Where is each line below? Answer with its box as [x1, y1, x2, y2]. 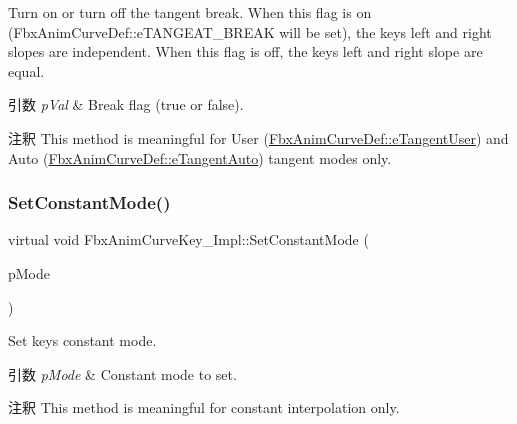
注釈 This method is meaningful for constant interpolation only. [8, 397, 400, 418]
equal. [8, 60, 45, 81]
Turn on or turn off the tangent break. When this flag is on [8, 2, 372, 22]
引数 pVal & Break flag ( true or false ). [8, 94, 244, 115]
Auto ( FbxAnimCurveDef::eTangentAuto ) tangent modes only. [8, 147, 392, 168]
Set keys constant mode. [8, 330, 157, 351]
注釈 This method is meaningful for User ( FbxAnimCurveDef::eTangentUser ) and [8, 127, 509, 148]
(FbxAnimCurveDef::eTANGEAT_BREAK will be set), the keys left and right [8, 21, 492, 42]
